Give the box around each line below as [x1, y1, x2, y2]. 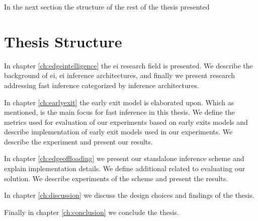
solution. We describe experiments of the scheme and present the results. [4, 173, 228, 183]
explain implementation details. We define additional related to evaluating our [4, 163, 245, 174]
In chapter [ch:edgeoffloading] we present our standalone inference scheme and [4, 153, 244, 164]
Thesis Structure [4, 31, 122, 51]
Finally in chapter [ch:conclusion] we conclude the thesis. [4, 206, 179, 217]
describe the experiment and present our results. [4, 136, 153, 146]
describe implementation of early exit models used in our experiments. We [4, 126, 233, 137]
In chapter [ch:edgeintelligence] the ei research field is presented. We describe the [4, 60, 253, 70]
